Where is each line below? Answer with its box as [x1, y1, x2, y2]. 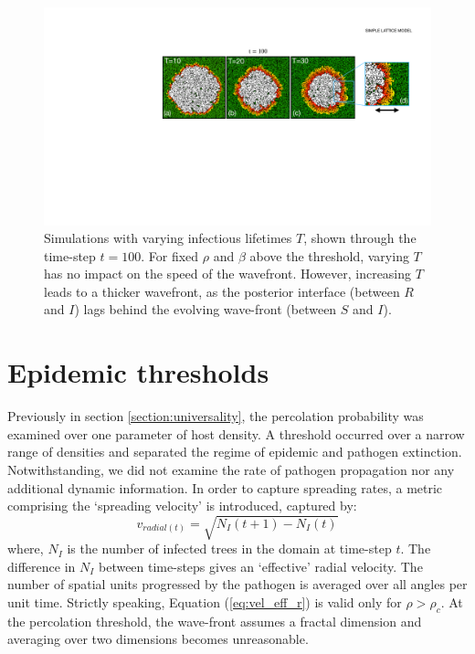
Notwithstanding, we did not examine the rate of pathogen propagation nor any [7, 459, 455, 479]
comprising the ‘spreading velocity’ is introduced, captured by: [7, 496, 357, 515]
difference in [7, 556, 76, 575]
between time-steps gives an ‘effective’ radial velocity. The [98, 556, 423, 575]
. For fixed [141, 246, 199, 265]
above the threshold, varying [249, 246, 409, 265]
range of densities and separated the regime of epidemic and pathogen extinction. [7, 442, 462, 461]
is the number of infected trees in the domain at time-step [67, 539, 392, 558]
